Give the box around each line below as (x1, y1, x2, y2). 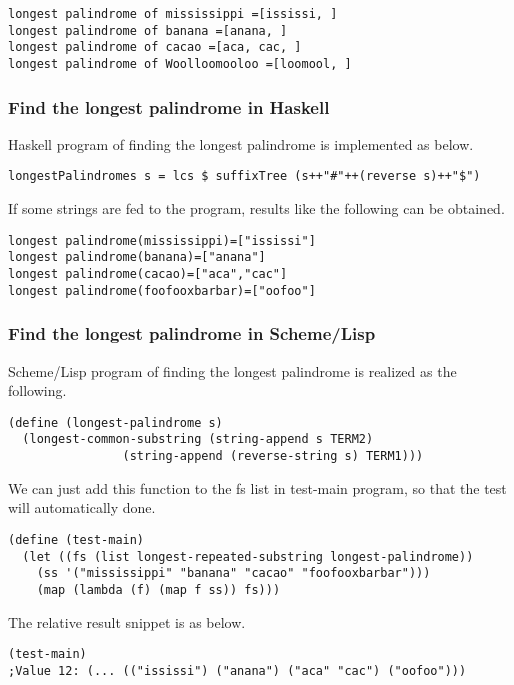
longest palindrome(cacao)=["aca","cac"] (8, 267, 288, 281)
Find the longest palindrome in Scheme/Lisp (8, 321, 376, 346)
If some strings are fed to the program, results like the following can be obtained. (8, 198, 505, 219)
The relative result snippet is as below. (8, 611, 246, 632)
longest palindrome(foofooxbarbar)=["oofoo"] (8, 283, 316, 298)
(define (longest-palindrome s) (8, 415, 223, 430)
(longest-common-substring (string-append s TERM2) (22, 432, 374, 447)
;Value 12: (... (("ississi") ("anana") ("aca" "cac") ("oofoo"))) (8, 663, 467, 678)
